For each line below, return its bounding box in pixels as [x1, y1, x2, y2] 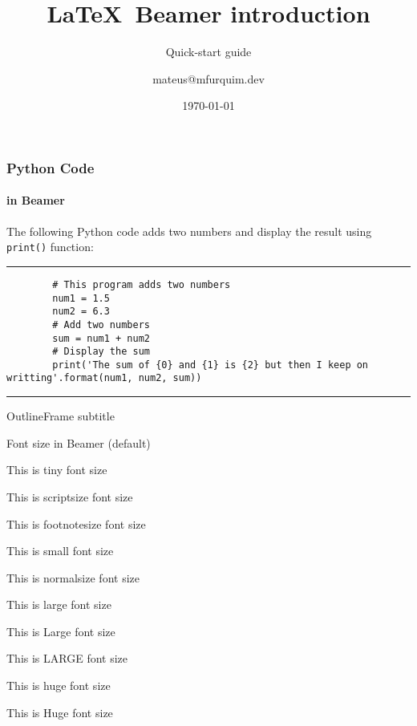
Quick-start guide [165, 43, 252, 60]
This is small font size [6, 542, 114, 559]
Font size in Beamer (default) [6, 434, 151, 451]
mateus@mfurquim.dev [152, 70, 265, 87]
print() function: [6, 238, 94, 255]
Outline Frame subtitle [6, 408, 115, 424]
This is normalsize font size [6, 569, 140, 586]
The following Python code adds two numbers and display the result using [6, 222, 372, 239]
